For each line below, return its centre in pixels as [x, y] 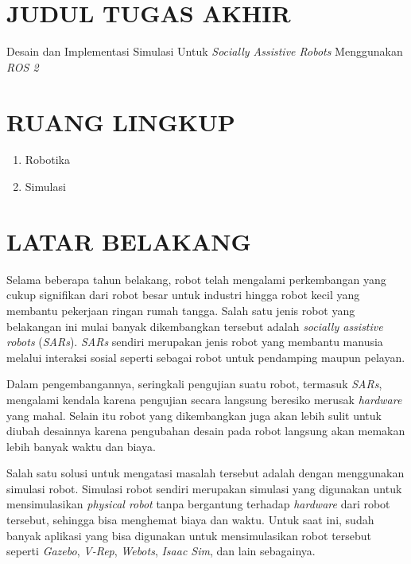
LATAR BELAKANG [129, 241]
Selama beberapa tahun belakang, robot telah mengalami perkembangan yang [196, 279]
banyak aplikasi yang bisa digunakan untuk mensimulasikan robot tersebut [189, 535]
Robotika [48, 159]
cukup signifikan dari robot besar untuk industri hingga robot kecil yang [183, 295]
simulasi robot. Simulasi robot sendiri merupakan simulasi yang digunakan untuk [204, 488]
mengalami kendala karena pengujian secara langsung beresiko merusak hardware [204, 399]
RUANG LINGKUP [121, 121]
